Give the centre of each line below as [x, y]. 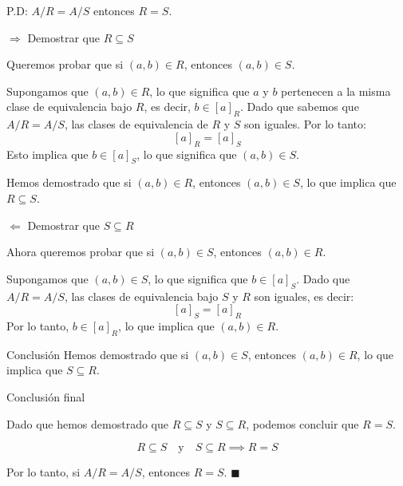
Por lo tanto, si [43, 472]
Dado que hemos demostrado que [87, 423]
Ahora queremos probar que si [81, 252]
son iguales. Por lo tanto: [305, 124]
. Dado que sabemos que [299, 107]
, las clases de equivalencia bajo [141, 296]
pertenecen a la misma [336, 91]
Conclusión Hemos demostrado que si [98, 354]
